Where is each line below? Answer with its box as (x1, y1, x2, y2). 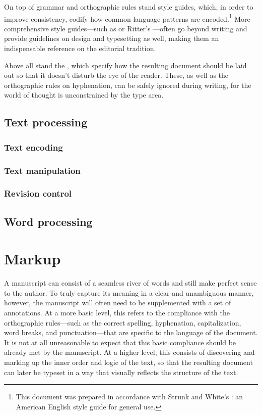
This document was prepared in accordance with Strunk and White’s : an (16, 391, 243, 402)
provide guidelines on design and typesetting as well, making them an (4, 33, 219, 43)
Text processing (4, 114, 88, 130)
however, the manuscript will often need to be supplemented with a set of (4, 297, 231, 308)
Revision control (4, 187, 72, 200)
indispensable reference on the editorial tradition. (4, 43, 156, 54)
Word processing (4, 213, 93, 229)
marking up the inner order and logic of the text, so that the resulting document (4, 356, 253, 367)
